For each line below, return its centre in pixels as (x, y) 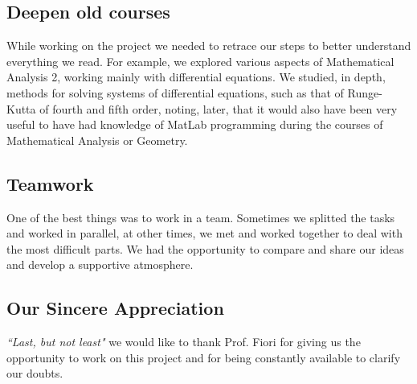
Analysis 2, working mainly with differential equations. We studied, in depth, (196, 77)
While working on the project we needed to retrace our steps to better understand (209, 45)
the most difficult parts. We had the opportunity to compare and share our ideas (205, 248)
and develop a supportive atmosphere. (100, 264)
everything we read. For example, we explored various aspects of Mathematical (200, 61)
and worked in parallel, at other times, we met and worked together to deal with (204, 233)
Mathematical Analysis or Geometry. (97, 140)
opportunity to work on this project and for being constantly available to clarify (204, 357)
